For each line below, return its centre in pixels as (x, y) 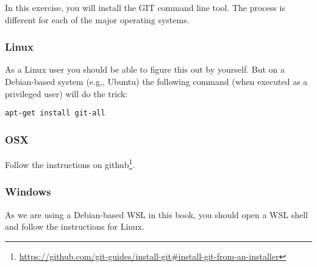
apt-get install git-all (55, 113)
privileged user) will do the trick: (66, 93)
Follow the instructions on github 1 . (70, 163)
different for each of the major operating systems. (97, 19)
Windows (28, 192)
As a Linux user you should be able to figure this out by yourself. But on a (145, 69)
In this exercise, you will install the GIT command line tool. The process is (145, 7)
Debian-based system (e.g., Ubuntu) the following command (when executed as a (156, 81)
